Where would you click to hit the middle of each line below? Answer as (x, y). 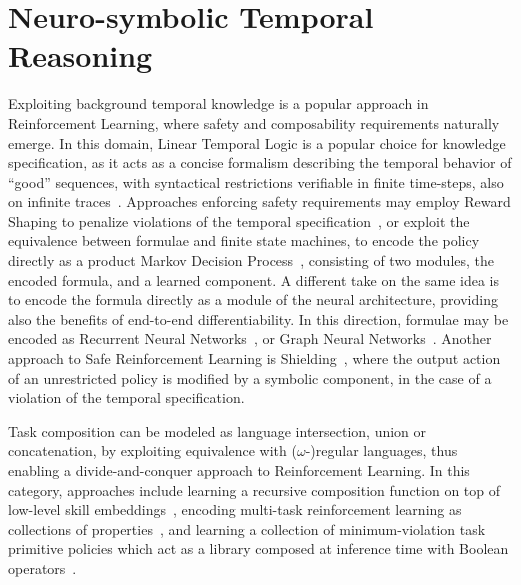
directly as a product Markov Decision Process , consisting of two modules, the (251, 260)
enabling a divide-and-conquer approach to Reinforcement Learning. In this (239, 470)
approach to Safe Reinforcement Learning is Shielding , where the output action (254, 358)
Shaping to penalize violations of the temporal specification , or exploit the (239, 220)
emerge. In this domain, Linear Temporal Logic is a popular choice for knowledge (257, 142)
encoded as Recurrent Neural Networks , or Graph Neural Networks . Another (250, 338)
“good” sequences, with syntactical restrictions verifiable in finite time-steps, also (256, 181)
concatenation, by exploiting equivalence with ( (152, 450)
